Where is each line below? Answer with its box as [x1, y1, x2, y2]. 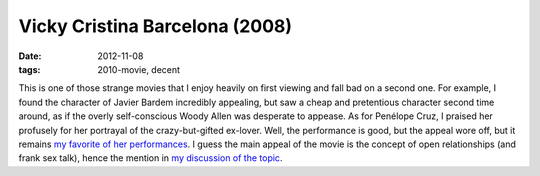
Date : [18, 50, 42, 62]
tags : [18, 63, 41, 75]
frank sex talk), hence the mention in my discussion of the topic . [18, 152, 283, 164]
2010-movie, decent [97, 63, 180, 75]
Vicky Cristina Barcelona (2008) [18, 15, 293, 37]
